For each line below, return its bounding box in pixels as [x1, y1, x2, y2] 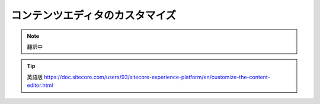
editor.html [27, 82, 53, 89]
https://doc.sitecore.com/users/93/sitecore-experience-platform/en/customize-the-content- [43, 73, 271, 80]
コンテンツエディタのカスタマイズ [11, 9, 177, 22]
